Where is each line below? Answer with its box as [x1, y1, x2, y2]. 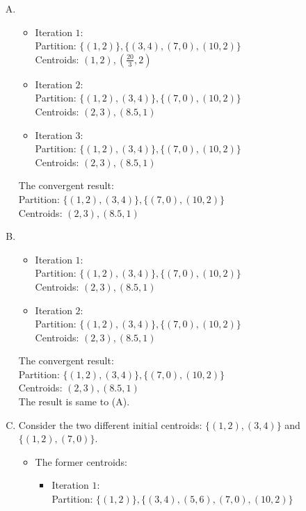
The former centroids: [35, 454, 128, 469]
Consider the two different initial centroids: [18, 417, 202, 432]
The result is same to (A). [18, 394, 130, 409]
